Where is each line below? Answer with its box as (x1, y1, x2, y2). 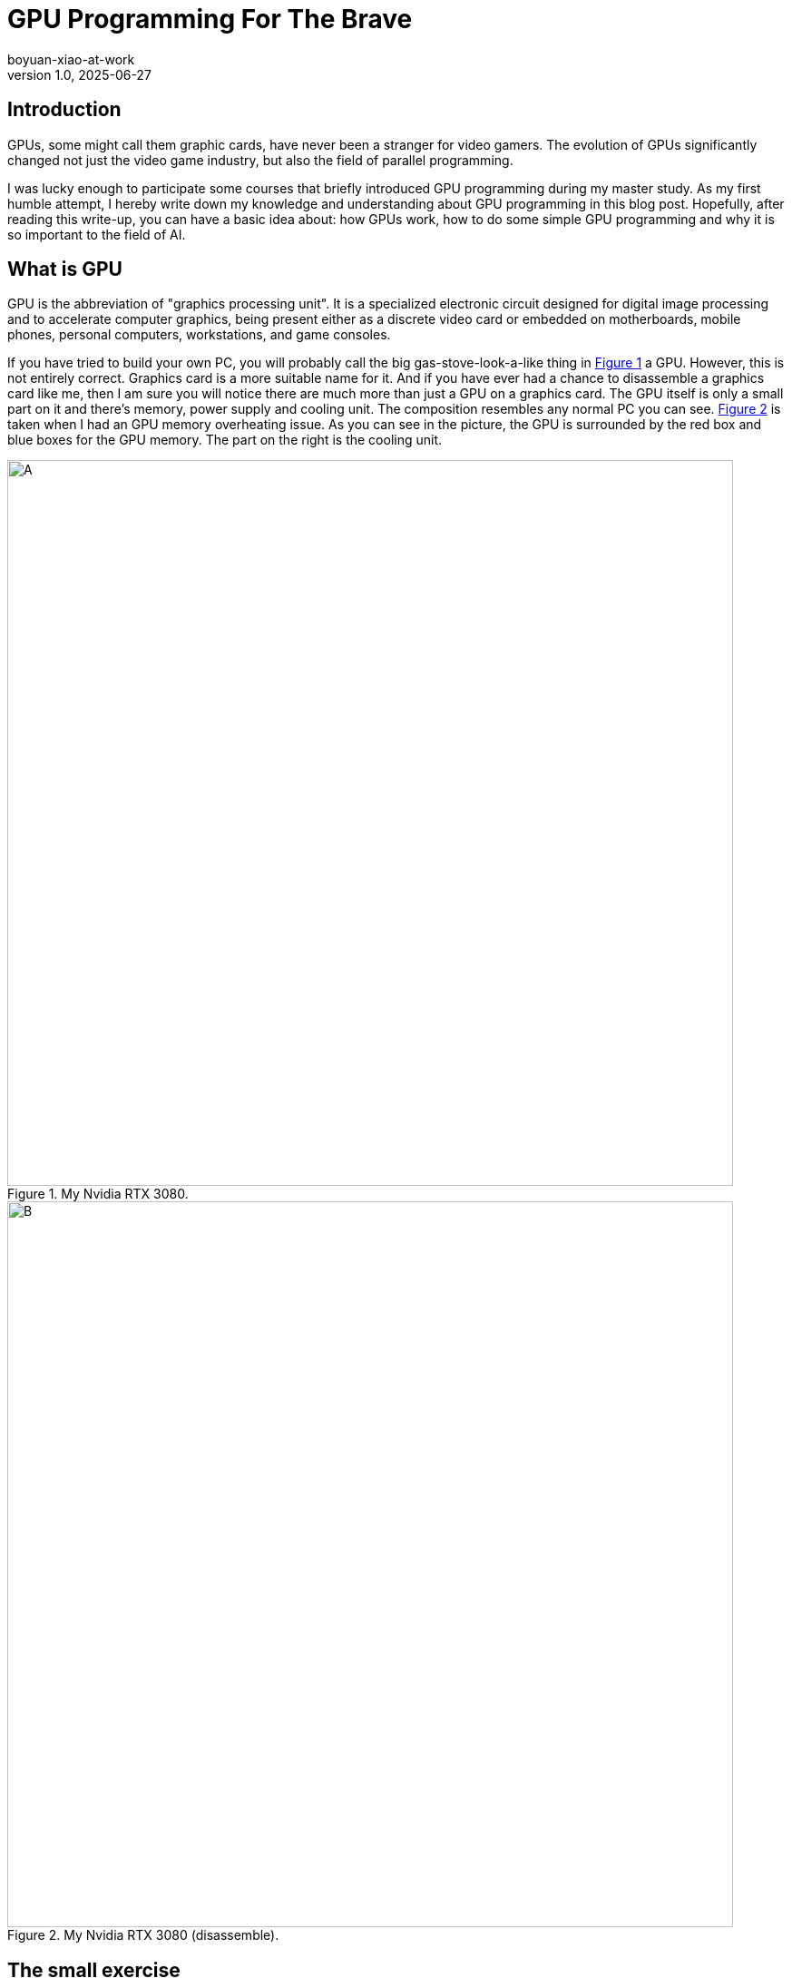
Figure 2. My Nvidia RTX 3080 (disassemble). (7, 1927, 279, 1944)
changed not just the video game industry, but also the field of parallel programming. (7, 152, 513, 168)
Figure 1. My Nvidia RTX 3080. (7, 1186, 189, 1202)
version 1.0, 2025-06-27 (7, 66, 152, 83)
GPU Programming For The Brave (7, 4, 413, 34)
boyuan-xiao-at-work (7, 51, 135, 67)
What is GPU (7, 258, 122, 281)
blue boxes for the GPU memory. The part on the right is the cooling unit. (7, 432, 443, 448)
